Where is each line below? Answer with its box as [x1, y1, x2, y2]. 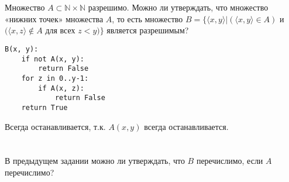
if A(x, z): [38, 84, 85, 92]
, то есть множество [112, 12, 183, 25]
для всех [45, 24, 75, 36]
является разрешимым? [106, 24, 189, 36]
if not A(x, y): [21, 54, 85, 63]
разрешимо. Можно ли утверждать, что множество [88, 1, 269, 13]
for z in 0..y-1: [21, 74, 89, 83]
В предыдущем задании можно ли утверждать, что [5, 154, 185, 167]
